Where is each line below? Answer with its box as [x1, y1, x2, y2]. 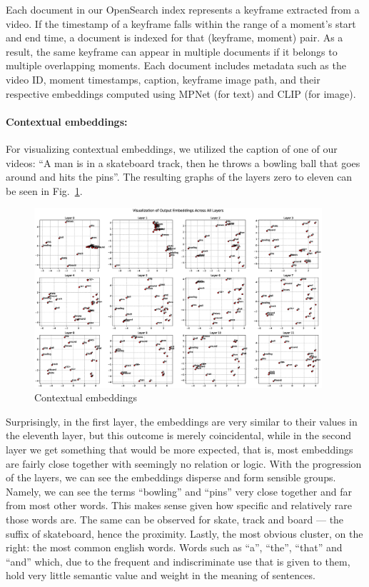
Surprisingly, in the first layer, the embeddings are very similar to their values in [6, 413, 358, 428]
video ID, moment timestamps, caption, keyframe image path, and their [6, 71, 320, 86]
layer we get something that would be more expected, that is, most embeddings [6, 442, 353, 457]
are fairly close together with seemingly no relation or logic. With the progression [6, 456, 362, 471]
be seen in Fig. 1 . [6, 183, 83, 198]
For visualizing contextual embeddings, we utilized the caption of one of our [6, 141, 338, 156]
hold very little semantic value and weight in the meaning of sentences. [6, 568, 315, 583]
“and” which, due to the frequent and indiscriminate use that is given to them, [6, 553, 350, 568]
